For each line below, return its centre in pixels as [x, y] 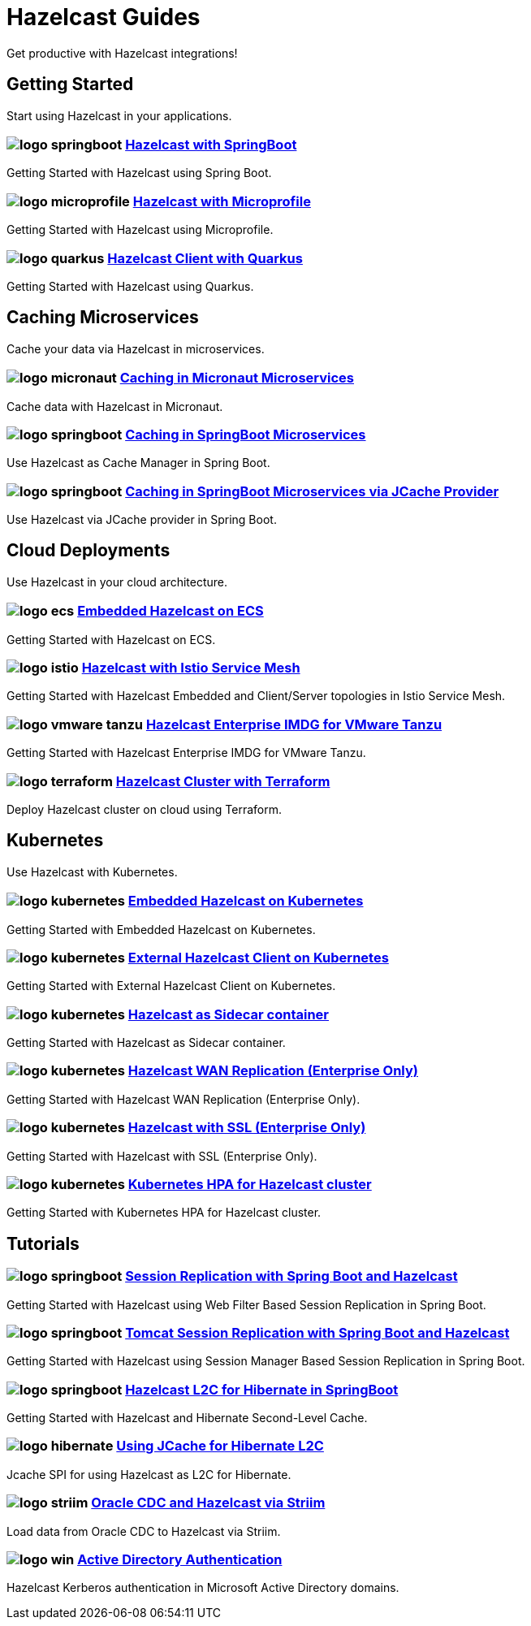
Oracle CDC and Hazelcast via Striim [208, 1503]
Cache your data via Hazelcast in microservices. [136, 348]
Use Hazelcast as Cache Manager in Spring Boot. [138, 463]
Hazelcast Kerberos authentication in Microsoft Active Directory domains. [203, 1588]
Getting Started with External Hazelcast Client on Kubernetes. [171, 986]
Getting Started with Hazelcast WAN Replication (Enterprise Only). [183, 1099]
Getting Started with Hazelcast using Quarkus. [130, 286]
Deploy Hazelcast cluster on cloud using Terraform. [144, 809]
